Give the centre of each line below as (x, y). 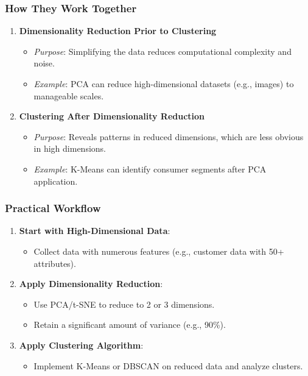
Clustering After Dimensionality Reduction (112, 116)
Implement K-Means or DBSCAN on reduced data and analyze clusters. (168, 365)
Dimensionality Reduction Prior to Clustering (118, 31)
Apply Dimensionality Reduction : (91, 284)
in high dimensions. (70, 148)
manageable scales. (69, 95)
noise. (44, 63)
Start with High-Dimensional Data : (95, 231)
